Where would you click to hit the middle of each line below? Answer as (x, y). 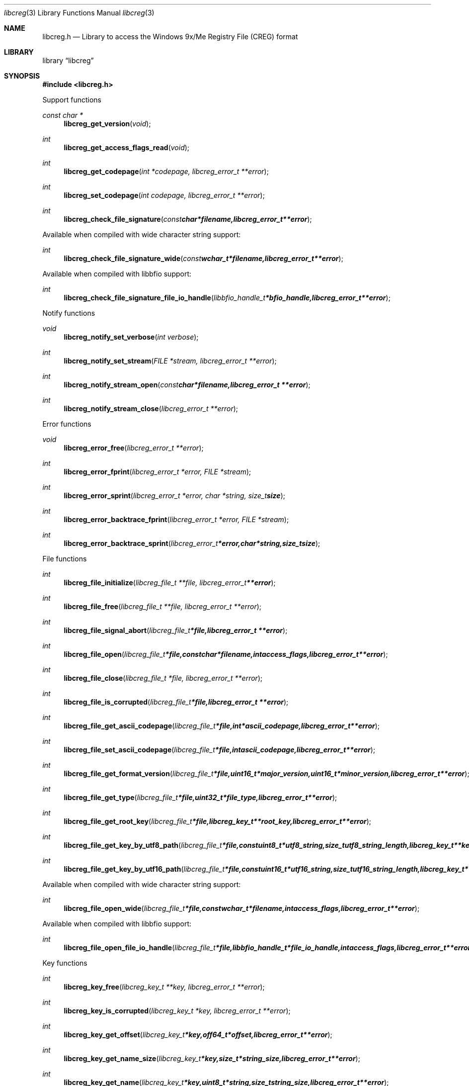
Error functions (67, 424)
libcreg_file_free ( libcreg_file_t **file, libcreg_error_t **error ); (163, 606)
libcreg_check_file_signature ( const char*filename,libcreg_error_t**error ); (188, 219)
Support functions (72, 100)
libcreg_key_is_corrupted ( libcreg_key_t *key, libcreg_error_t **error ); (177, 1011)
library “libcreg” (68, 60)
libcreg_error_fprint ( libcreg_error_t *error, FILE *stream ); (157, 472)
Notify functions (69, 313)
